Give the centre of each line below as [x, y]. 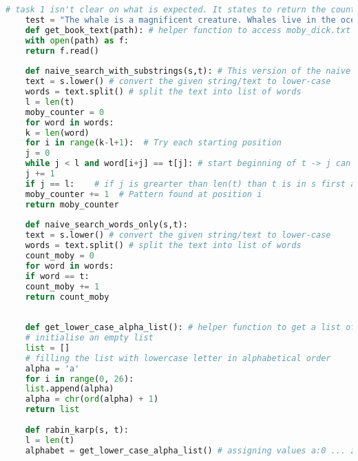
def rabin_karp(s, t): [77, 430]
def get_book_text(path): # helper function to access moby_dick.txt [188, 30]
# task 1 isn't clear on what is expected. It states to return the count [181, 10]
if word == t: [57, 276]
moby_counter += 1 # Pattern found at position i [144, 194]
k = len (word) [57, 133]
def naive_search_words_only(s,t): [106, 225]
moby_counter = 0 [65, 112]
